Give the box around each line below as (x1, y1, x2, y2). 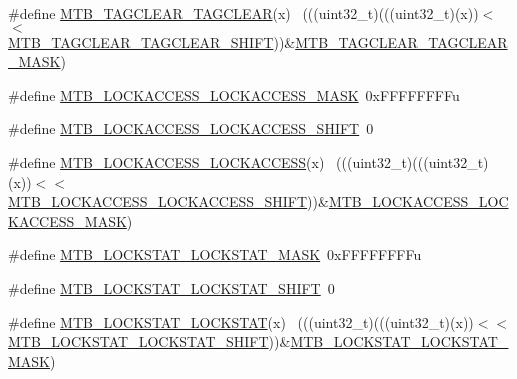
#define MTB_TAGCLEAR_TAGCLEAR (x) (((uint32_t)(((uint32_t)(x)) (8, 3, 479, 23)
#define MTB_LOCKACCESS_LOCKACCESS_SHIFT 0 (8, 118, 374, 139)
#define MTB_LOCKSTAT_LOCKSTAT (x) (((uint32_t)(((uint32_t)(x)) (8, 311, 474, 332)
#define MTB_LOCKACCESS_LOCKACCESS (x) (8, 151, 325, 172)
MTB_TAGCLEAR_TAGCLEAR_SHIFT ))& (8, 31, 296, 52)
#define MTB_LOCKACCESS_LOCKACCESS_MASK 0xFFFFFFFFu (8, 84, 460, 105)
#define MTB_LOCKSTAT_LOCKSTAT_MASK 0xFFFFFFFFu (8, 244, 422, 265)
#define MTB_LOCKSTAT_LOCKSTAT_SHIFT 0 (8, 277, 335, 298)
